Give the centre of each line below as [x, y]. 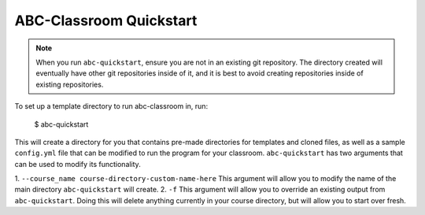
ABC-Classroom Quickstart [106, 20]
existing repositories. [70, 84]
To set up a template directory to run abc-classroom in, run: [111, 106]
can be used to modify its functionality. [78, 164]
